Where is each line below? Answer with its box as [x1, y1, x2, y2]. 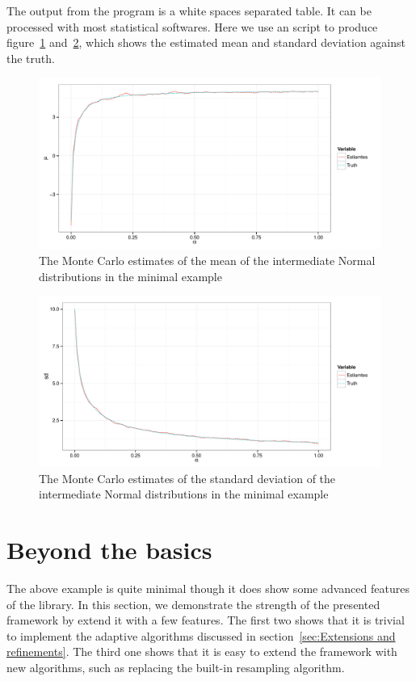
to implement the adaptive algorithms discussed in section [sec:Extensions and [6, 627, 396, 644]
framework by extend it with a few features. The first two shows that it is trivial [6, 612, 405, 628]
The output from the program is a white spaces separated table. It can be [6, 2, 372, 19]
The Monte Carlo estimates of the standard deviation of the [39, 469, 336, 486]
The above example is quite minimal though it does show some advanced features [6, 580, 410, 597]
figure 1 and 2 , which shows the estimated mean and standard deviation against [6, 34, 405, 51]
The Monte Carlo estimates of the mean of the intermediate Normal [39, 251, 376, 268]
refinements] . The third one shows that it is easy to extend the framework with [6, 643, 397, 660]
